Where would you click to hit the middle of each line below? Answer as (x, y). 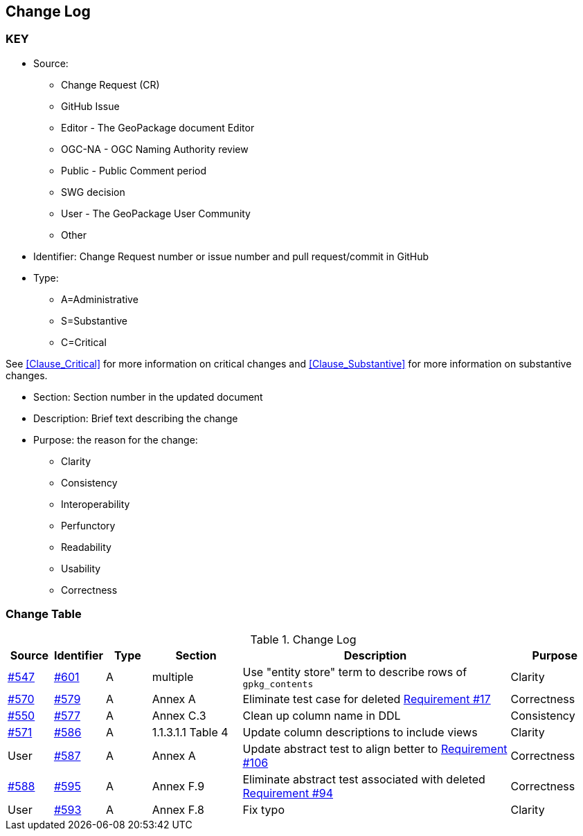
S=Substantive (94, 320)
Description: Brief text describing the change (136, 418)
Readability (86, 547)
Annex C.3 (179, 715)
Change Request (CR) (110, 84)
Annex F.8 (178, 809)
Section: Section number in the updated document (148, 397)
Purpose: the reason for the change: (116, 439)
